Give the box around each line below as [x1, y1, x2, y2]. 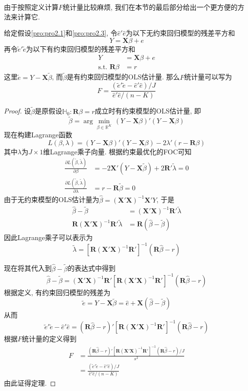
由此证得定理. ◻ [4, 378, 56, 388]
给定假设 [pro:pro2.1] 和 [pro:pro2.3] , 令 [4, 28, 117, 38]
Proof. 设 [4, 106, 31, 116]
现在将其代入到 [4, 263, 52, 273]
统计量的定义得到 [22, 334, 77, 344]
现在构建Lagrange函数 [4, 130, 73, 140]
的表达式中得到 [68, 263, 115, 273]
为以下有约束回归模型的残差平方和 [26, 43, 135, 54]
